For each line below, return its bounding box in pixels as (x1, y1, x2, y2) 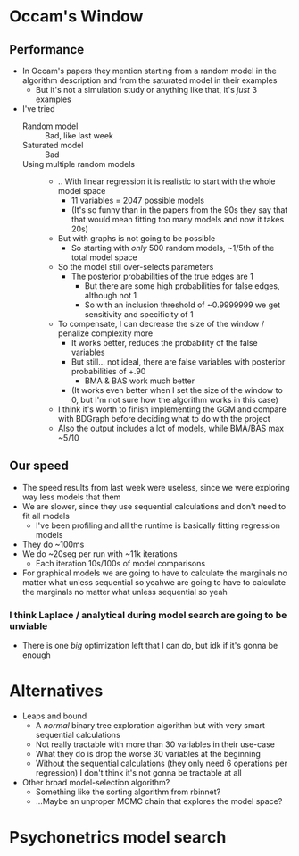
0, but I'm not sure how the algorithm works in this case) (71, 395, 278, 405)
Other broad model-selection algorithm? (21, 777, 170, 788)
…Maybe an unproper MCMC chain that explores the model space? (35, 796, 283, 807)
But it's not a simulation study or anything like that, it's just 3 (35, 85, 257, 95)
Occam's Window (9, 6, 144, 27)
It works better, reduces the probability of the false (71, 338, 258, 348)
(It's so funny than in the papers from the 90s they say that (71, 205, 288, 215)
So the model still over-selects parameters (57, 262, 214, 272)
